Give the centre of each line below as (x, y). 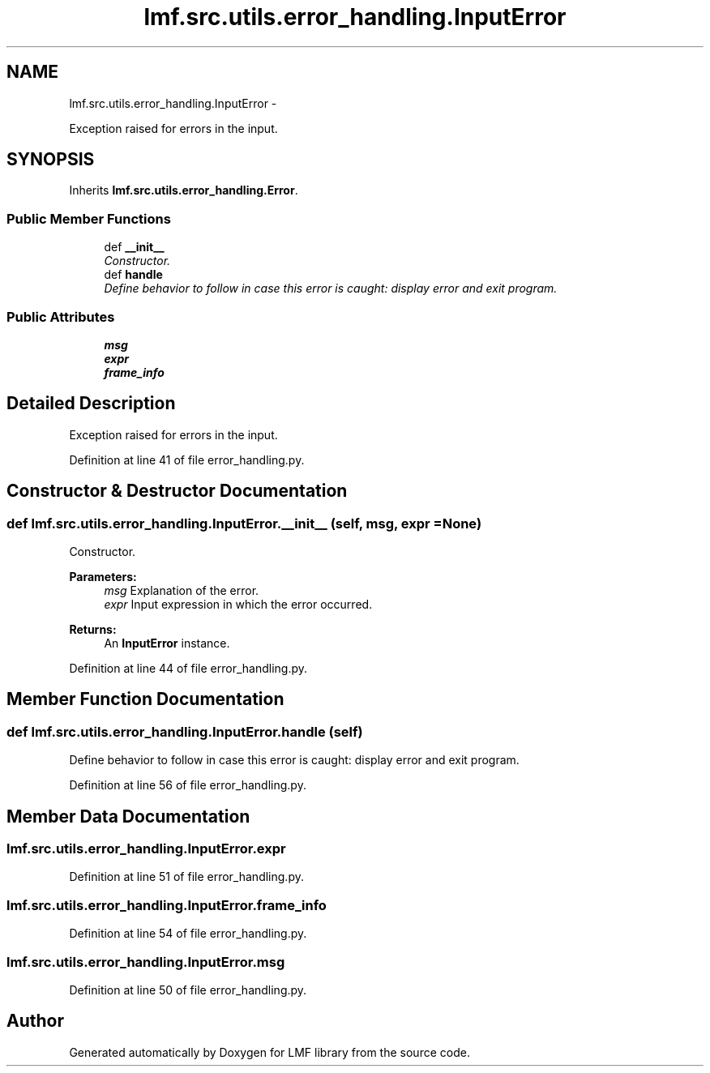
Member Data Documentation (128, 816)
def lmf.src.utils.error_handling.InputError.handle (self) (185, 731)
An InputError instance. (167, 643)
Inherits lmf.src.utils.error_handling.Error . (184, 190)
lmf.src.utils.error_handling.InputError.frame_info (167, 905)
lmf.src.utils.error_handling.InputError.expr (146, 849)
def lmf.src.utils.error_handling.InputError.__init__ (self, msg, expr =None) (244, 523)
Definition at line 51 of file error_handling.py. (186, 877)
